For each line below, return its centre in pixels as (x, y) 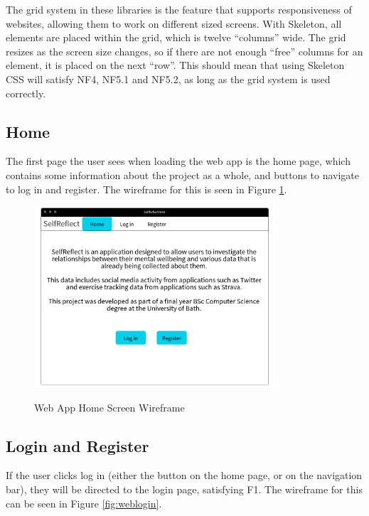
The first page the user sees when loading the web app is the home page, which (178, 161)
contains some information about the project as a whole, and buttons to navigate (183, 174)
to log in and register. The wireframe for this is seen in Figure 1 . (146, 189)
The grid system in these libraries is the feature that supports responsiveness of (179, 9)
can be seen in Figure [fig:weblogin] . (84, 503)
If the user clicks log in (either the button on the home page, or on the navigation (184, 475)
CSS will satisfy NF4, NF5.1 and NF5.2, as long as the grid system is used (168, 79)
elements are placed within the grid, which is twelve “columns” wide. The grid (176, 37)
